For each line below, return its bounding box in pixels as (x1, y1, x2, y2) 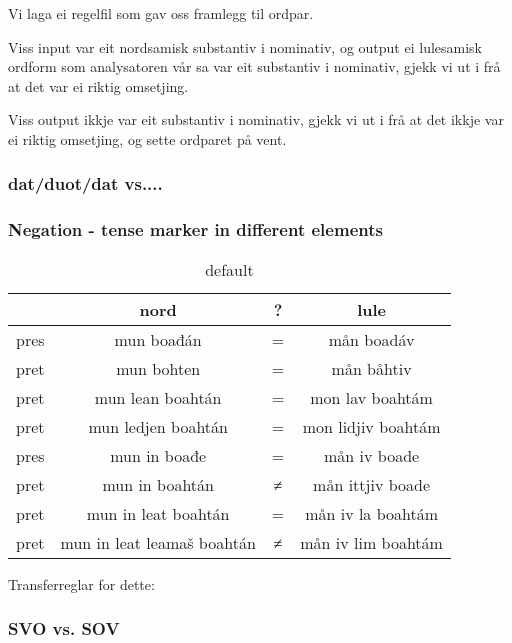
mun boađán (114, 327, 202, 351)
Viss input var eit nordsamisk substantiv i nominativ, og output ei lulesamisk (8, 36, 482, 57)
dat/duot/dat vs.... (8, 171, 163, 196)
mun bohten (116, 356, 201, 380)
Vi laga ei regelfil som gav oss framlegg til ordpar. (8, 3, 314, 23)
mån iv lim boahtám (300, 530, 443, 554)
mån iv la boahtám (305, 501, 439, 525)
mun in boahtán (102, 472, 214, 496)
